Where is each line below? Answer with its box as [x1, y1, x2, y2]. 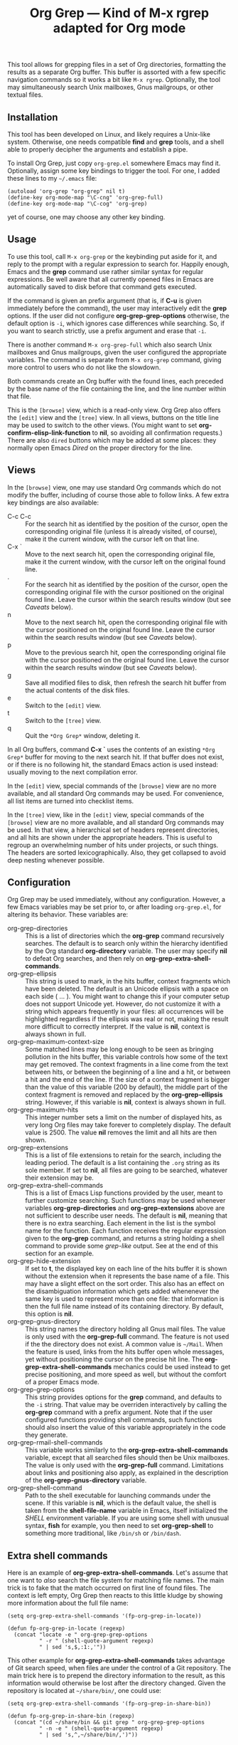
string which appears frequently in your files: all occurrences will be [25, 1007, 224, 1016]
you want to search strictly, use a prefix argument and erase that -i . [7, 326, 207, 335]
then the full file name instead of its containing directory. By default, [25, 1302, 224, 1311]
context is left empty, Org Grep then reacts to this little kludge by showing [7, 1591, 223, 1600]
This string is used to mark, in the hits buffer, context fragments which [25, 977, 231, 986]
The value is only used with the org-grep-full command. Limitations [25, 1461, 224, 1470]
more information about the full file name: [7, 1599, 129, 1608]
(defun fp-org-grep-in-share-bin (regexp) [7, 1713, 135, 1720]
